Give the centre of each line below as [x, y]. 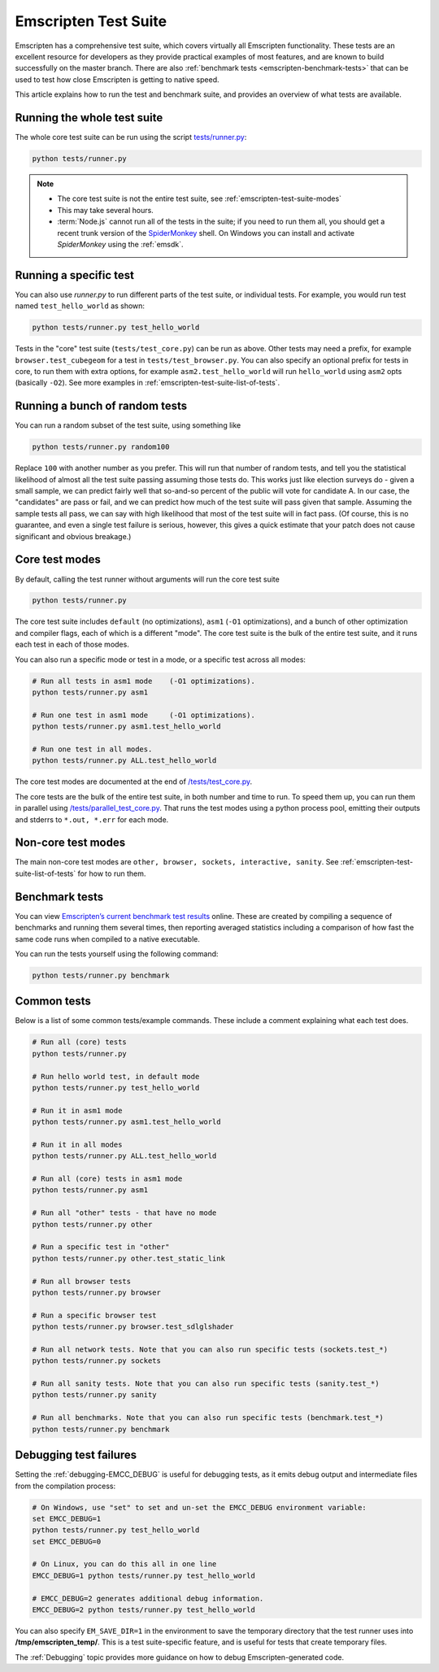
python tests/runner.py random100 [101, 447]
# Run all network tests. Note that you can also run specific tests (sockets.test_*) [210, 1349]
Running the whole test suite [89, 118]
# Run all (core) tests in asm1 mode [107, 1179]
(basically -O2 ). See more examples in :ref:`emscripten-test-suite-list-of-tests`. [148, 383]
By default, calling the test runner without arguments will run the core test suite [147, 579]
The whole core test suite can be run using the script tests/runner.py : [131, 137]
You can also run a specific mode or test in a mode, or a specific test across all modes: [161, 660]
